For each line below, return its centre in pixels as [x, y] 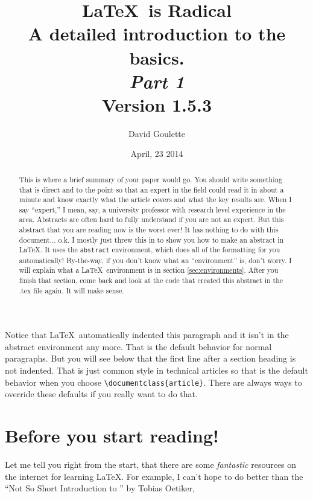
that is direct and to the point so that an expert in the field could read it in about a [151, 189]
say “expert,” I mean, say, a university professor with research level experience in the [152, 209]
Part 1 [157, 81]
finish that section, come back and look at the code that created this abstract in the [151, 280]
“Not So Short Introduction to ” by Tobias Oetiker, [100, 488]
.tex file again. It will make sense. [71, 290]
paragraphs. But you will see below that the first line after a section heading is [150, 358]
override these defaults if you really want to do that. [101, 394]
